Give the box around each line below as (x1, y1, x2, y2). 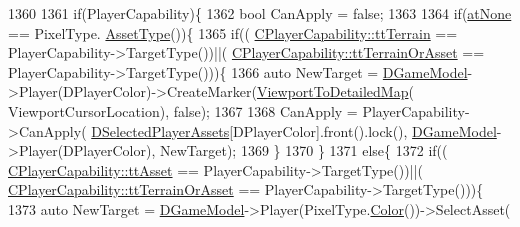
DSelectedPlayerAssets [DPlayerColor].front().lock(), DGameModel (91, 120, 497, 141)
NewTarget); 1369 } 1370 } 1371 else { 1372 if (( (159, 140, 448, 161)
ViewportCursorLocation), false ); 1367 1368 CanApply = (8, 100, 358, 121)
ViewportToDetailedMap (256, 81, 409, 102)
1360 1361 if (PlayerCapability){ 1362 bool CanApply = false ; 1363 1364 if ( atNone (8, 3, 512, 23)
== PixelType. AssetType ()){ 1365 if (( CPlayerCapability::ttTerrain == (8, 22, 458, 43)
